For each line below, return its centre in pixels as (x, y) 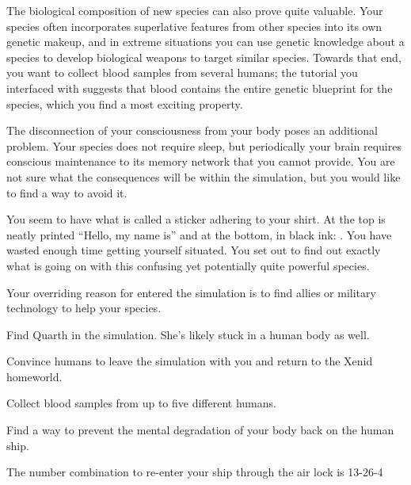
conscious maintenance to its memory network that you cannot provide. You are (201, 161)
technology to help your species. (84, 308)
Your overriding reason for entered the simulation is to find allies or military (191, 292)
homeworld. (34, 376)
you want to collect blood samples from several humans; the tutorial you (182, 73)
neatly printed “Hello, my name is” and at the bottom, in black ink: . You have (199, 234)
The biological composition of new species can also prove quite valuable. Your (195, 10)
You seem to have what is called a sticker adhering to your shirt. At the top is (196, 219)
